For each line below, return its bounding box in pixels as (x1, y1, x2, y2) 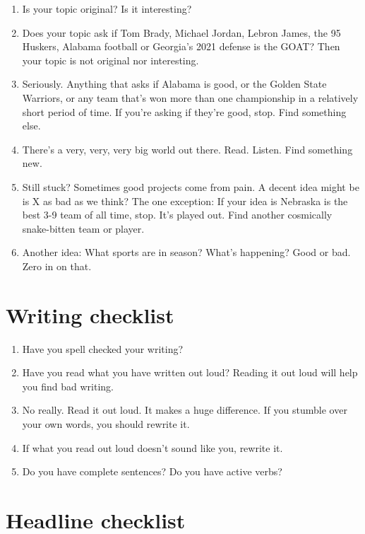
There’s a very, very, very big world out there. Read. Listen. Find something (22, 141, 353, 156)
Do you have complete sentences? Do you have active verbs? (22, 464, 282, 479)
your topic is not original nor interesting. (22, 52, 199, 67)
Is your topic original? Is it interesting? (22, 1, 192, 16)
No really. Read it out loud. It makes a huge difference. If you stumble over (22, 402, 347, 417)
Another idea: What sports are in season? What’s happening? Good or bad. (22, 245, 351, 260)
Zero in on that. (22, 258, 92, 273)
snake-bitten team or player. (22, 221, 145, 236)
